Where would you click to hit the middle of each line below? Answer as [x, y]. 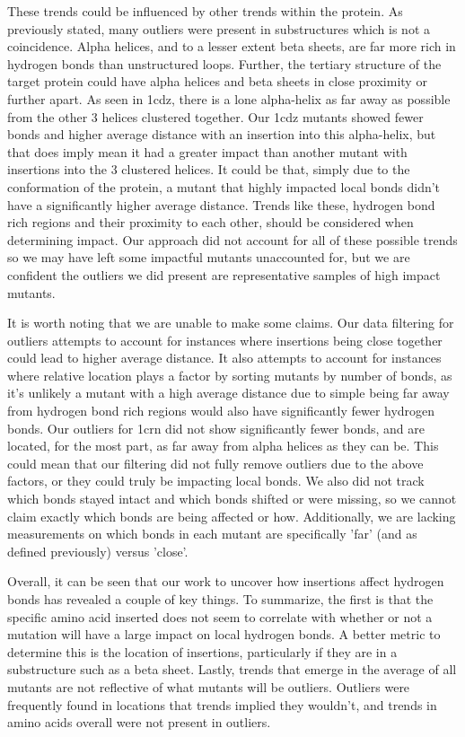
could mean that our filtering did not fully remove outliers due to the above [215, 463]
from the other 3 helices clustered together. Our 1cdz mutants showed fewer [215, 116]
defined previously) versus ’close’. [98, 551]
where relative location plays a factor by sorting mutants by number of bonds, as [230, 375]
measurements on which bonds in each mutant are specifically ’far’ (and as [212, 534]
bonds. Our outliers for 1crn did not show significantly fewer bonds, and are [216, 428]
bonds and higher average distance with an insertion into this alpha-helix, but [222, 134]
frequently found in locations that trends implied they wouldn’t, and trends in [222, 704]
